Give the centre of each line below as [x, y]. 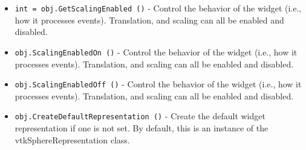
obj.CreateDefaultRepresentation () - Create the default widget [140, 116]
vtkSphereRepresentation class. [72, 139]
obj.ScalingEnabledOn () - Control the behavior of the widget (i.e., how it [156, 52]
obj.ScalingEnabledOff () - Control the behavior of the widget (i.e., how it [158, 84]
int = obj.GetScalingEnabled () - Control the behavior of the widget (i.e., [158, 8]
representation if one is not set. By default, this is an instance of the [142, 128]
